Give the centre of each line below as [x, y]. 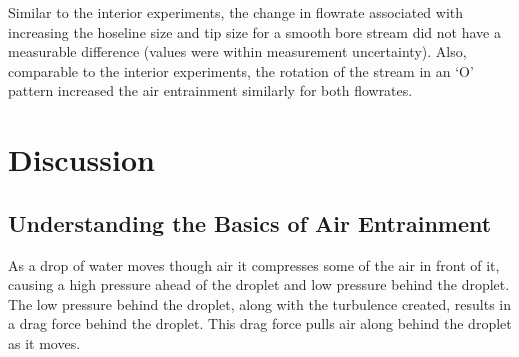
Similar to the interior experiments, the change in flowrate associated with [236, 12]
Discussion [81, 159]
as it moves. [44, 342]
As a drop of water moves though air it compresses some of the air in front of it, [254, 264]
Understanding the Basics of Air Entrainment [250, 222]
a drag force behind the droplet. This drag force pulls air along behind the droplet [260, 323]
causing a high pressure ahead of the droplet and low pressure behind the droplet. [259, 284]
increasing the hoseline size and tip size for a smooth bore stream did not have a [254, 31]
